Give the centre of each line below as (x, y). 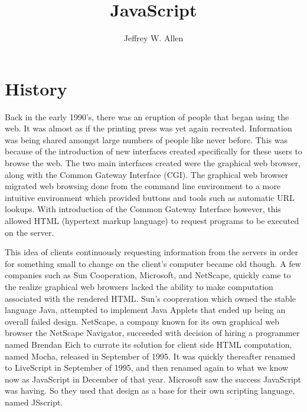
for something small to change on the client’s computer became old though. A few (153, 263)
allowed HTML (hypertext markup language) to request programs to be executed (152, 220)
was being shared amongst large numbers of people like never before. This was (146, 139)
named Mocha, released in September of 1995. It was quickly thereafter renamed (150, 356)
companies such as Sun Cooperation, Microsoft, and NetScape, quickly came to (148, 275)
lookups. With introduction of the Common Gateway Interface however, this (143, 209)
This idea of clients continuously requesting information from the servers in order (151, 252)
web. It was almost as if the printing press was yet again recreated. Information (148, 128)
